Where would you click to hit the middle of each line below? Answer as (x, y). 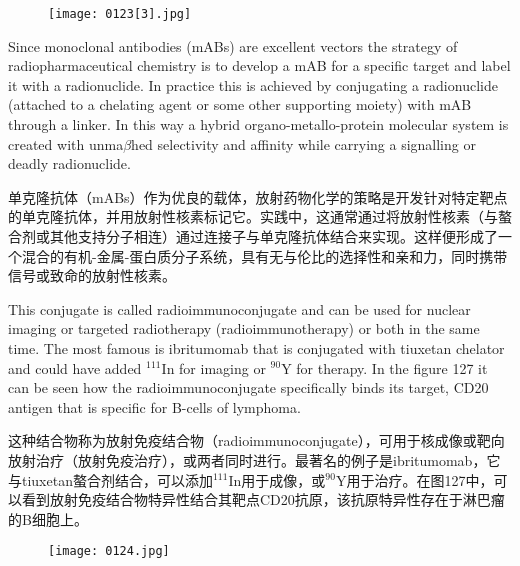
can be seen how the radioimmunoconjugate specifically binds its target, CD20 (248, 387)
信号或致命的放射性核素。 (92, 275)
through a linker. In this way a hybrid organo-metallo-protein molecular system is (258, 124)
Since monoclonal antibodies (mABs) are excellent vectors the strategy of (233, 45)
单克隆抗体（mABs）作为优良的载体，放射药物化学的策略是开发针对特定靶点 (258, 196)
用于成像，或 (283, 479)
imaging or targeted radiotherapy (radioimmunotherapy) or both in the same (244, 328)
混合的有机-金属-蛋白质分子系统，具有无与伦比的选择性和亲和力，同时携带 (264, 255)
